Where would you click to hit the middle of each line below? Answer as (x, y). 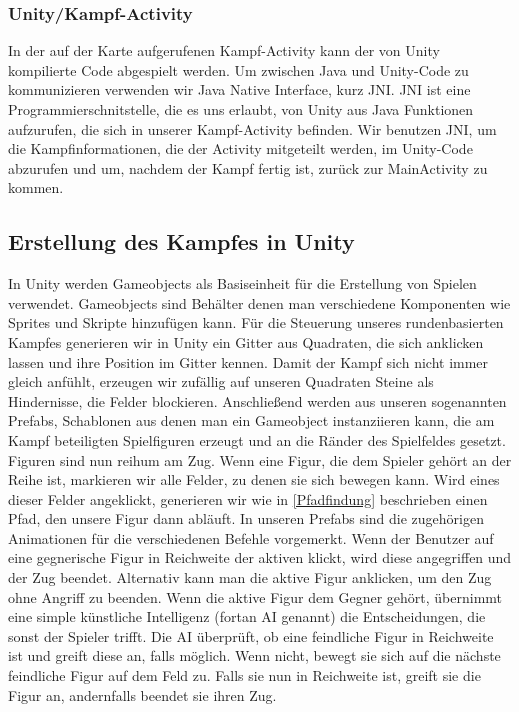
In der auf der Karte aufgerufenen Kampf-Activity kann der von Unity (224, 50)
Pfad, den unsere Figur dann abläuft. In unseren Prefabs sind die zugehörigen (246, 518)
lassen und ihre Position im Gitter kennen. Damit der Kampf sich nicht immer (248, 361)
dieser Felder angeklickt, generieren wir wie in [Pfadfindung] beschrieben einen (248, 498)
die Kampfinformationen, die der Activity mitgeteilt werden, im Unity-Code (240, 148)
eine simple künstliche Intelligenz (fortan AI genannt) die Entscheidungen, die (247, 616)
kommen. (36, 187)
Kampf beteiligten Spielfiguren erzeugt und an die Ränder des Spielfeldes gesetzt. (257, 439)
